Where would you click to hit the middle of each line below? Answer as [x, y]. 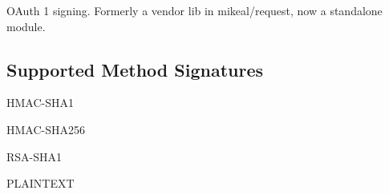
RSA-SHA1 [34, 156]
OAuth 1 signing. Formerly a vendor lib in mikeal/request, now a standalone [194, 10]
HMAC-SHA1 [40, 103]
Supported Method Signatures [135, 69]
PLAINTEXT [41, 183]
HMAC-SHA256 [46, 129]
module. [26, 26]
